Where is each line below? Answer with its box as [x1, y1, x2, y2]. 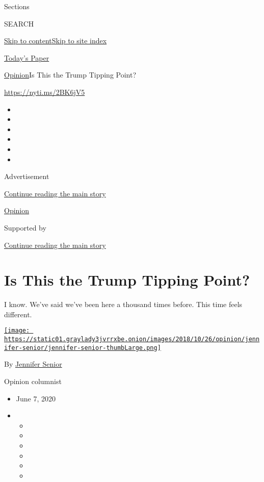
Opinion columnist [4, 375, 62, 386]
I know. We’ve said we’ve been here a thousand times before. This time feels [4, 299, 243, 310]
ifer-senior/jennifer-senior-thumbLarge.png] [4, 344, 161, 351]
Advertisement [4, 171, 49, 182]
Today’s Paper [4, 52, 49, 63]
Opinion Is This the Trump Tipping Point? [4, 69, 137, 80]
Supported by [4, 222, 46, 233]
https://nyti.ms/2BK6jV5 [4, 86, 85, 97]
